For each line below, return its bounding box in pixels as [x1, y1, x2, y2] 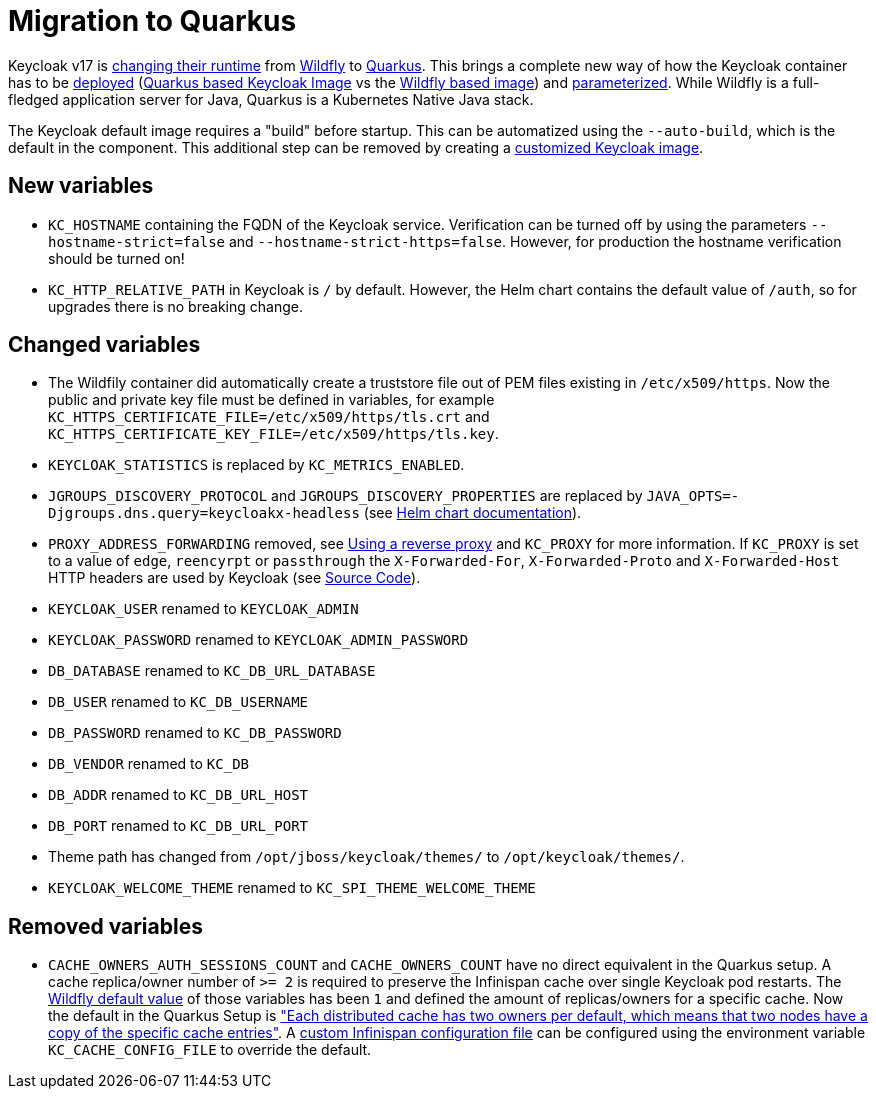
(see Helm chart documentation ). [363, 504, 582, 522]
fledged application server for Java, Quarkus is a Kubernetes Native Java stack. [8, 90, 534, 108]
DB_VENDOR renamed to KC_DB [48, 755, 249, 773]
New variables [8, 173, 154, 199]
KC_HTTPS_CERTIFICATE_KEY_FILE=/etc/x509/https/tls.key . [48, 425, 499, 443]
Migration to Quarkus [8, 4, 297, 38]
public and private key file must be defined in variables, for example [48, 391, 495, 409]
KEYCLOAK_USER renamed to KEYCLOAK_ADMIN [48, 600, 359, 618]
